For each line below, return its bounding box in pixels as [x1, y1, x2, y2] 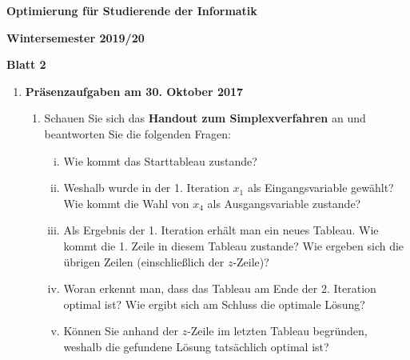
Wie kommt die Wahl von [63, 194, 189, 211]
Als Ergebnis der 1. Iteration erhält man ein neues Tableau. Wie [63, 222, 379, 238]
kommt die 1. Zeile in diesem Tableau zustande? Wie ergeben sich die [63, 237, 404, 254]
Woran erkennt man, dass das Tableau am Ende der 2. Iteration [63, 280, 376, 297]
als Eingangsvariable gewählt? [247, 179, 394, 196]
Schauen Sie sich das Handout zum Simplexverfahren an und [44, 110, 366, 126]
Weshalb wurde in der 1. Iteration [63, 179, 229, 196]
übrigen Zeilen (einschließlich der [63, 253, 225, 270]
